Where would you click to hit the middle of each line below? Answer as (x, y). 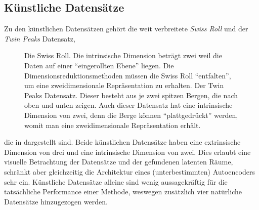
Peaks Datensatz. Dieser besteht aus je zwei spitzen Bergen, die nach (131, 95)
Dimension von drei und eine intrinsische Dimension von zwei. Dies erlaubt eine (127, 152)
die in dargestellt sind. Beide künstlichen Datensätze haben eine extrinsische (122, 142)
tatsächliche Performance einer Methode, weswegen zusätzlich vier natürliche (123, 192)
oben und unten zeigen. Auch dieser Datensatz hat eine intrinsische (128, 105)
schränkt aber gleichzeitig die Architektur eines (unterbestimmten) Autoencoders (129, 171)
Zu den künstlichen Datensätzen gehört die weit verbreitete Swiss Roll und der (126, 29)
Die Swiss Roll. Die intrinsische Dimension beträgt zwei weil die (123, 55)
